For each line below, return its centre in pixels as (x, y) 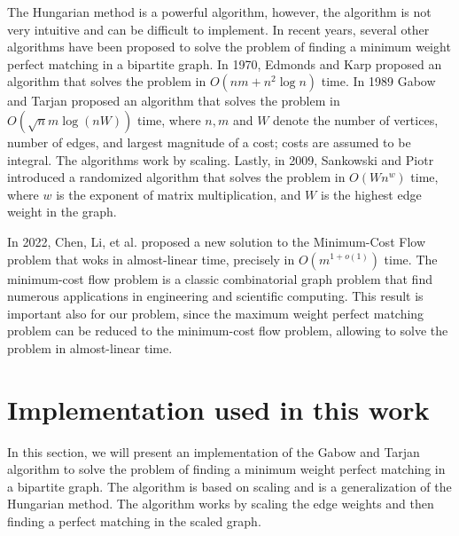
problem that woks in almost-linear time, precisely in (151, 259)
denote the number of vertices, (356, 119)
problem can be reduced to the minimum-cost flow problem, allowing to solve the (228, 331)
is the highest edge (371, 194)
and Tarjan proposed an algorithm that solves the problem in (174, 101)
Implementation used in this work (218, 409)
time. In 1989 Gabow (378, 81)
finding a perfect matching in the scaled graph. (134, 521)
